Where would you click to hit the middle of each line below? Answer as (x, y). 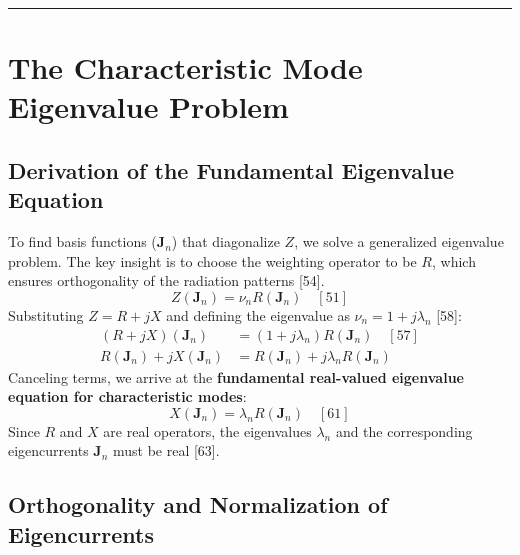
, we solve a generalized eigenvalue (399, 241)
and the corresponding (404, 430)
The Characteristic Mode (185, 67)
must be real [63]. (166, 450)
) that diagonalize (225, 241)
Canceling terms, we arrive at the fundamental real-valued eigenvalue (236, 376)
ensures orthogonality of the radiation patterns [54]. (166, 280)
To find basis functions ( (82, 241)
